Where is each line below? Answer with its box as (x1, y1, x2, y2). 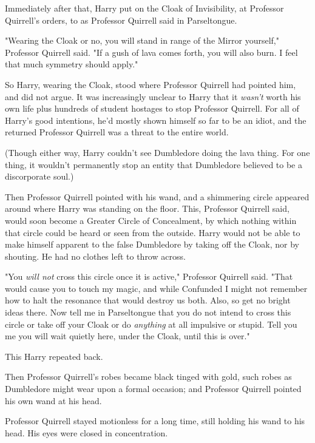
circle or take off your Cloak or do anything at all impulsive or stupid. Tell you (5, 317, 297, 330)
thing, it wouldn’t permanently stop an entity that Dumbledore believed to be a (5, 158, 302, 171)
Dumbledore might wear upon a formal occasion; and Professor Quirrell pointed (5, 382, 302, 395)
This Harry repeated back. (5, 350, 103, 362)
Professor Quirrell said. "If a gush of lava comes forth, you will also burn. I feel (5, 46, 298, 58)
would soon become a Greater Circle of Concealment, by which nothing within (5, 214, 297, 226)
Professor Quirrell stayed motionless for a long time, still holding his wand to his (5, 414, 305, 427)
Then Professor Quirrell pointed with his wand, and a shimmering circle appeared (5, 190, 310, 203)
